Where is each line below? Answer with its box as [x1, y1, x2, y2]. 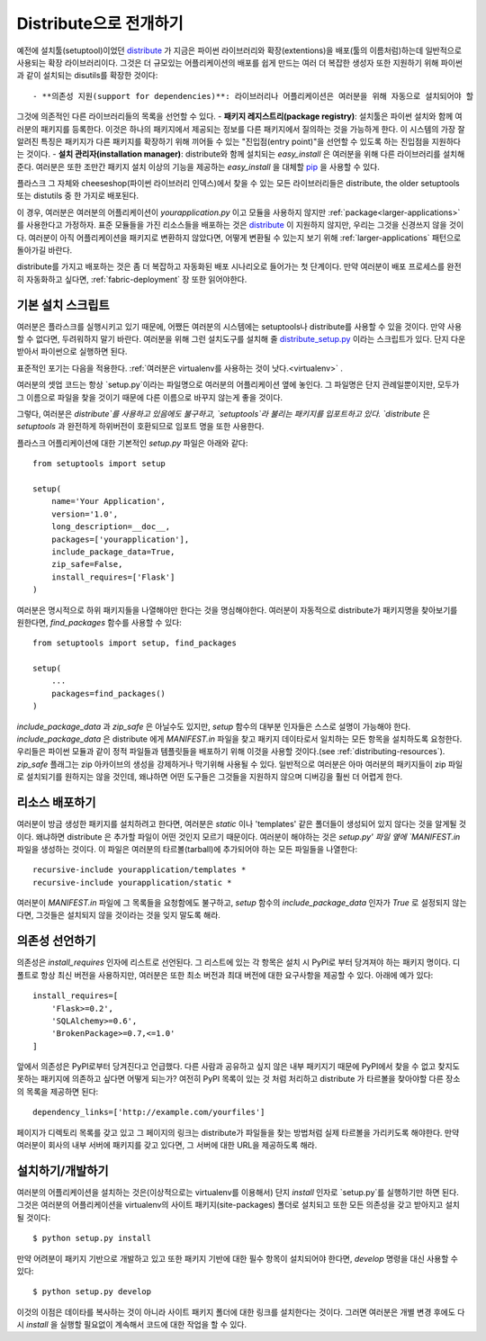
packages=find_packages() [50, 688, 166, 698]
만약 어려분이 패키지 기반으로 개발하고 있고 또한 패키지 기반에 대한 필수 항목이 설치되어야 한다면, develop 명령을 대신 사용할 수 [16, 1253, 459, 1264]
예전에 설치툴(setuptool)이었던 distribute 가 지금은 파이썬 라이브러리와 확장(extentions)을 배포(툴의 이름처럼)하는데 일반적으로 [16, 45, 463, 56]
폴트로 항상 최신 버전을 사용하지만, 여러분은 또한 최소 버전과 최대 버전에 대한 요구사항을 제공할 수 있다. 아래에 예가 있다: [16, 969, 434, 980]
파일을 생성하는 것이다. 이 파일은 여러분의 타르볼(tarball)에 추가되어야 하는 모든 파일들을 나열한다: [16, 843, 358, 854]
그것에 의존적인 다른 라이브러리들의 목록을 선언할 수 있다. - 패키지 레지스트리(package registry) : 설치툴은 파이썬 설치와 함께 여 [16, 111, 463, 121]
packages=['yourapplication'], [50, 534, 190, 544]
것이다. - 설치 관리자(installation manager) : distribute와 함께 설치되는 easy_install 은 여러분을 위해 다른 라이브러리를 [25, 148, 441, 159]
